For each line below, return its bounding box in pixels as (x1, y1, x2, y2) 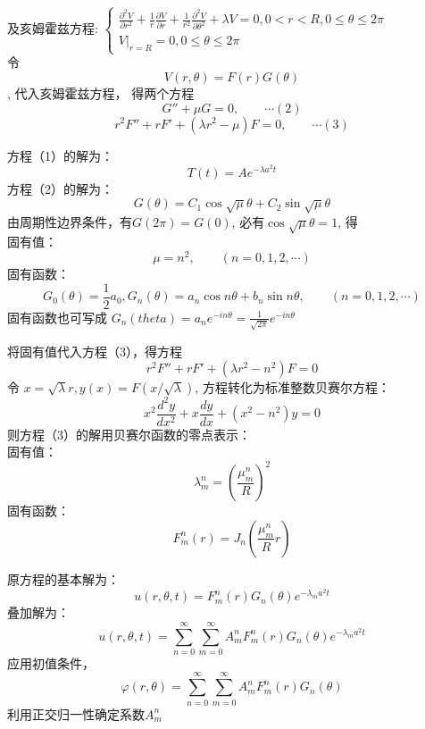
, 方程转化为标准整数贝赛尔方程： (195, 378, 390, 397)
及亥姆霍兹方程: (7, 19, 98, 38)
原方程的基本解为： (7, 569, 120, 588)
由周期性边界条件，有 (7, 212, 132, 230)
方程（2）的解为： (7, 179, 113, 197)
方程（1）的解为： (7, 146, 113, 164)
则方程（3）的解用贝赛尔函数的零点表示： (7, 424, 251, 443)
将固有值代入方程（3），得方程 (7, 341, 182, 360)
